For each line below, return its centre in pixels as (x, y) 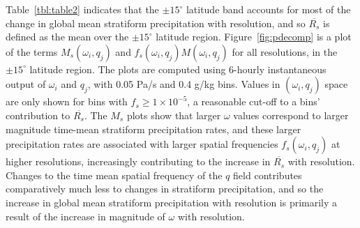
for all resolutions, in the (285, 51)
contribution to (38, 115)
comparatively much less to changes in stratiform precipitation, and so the (165, 189)
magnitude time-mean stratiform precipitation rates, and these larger (153, 129)
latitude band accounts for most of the (268, 9)
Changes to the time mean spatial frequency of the (114, 175)
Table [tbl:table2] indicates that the (82, 9)
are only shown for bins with (67, 101)
